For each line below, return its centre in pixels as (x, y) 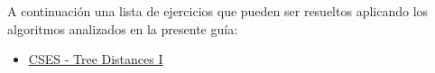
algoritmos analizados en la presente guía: (123, 28)
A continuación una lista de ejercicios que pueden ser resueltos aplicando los (218, 11)
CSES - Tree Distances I (96, 59)
